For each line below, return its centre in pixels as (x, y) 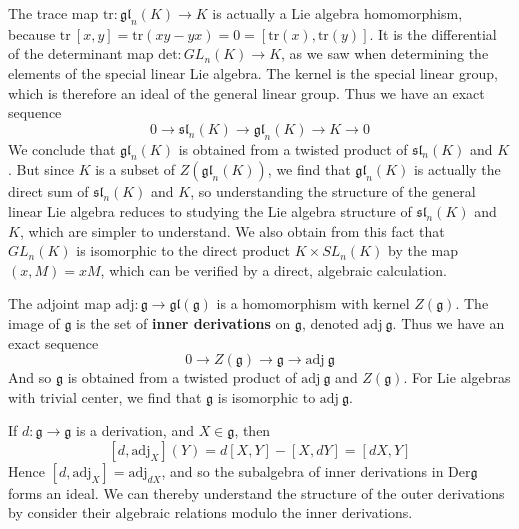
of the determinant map (81, 53)
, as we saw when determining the (385, 53)
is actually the (457, 169)
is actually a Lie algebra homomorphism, (337, 13)
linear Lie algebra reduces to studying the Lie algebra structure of (210, 210)
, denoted (330, 322)
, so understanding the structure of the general (333, 191)
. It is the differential (433, 33)
